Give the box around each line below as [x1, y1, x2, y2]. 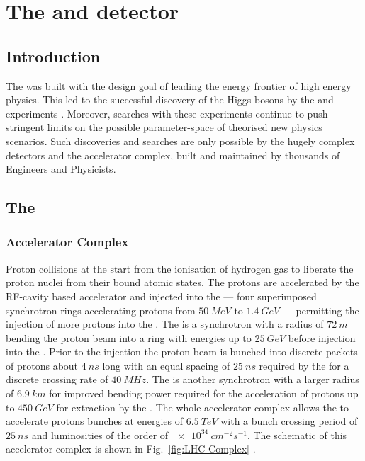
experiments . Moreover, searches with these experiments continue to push [6, 106, 328, 120]
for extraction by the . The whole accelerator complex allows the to [56, 399, 349, 414]
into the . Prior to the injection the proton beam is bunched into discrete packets [6, 344, 358, 359]
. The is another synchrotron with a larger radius [146, 372, 359, 387]
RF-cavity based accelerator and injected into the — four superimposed [6, 288, 317, 303]
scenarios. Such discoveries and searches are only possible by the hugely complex [6, 133, 355, 148]
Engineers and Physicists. [6, 161, 116, 176]
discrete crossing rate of [6, 372, 108, 387]
